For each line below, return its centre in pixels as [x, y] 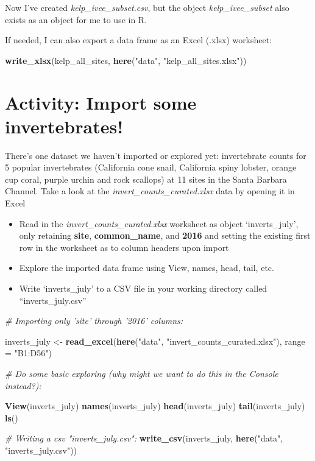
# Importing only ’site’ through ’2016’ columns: [94, 321]
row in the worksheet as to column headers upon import [124, 247]
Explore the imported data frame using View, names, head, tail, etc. [147, 268]
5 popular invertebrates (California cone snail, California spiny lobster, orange [151, 167]
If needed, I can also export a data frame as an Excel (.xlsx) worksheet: [139, 40]
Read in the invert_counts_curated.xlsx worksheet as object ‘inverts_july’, [159, 223]
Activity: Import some [101, 102]
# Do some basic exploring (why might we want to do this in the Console [142, 373]
